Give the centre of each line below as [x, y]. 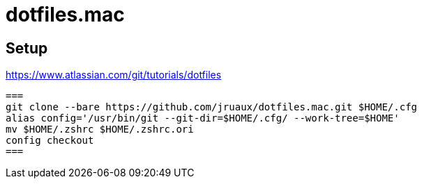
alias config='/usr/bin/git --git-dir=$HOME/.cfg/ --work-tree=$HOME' [203, 118]
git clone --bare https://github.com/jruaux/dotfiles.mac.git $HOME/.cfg [212, 107]
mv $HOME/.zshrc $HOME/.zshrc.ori [100, 129]
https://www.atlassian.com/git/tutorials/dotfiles [114, 75]
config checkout [50, 141]
